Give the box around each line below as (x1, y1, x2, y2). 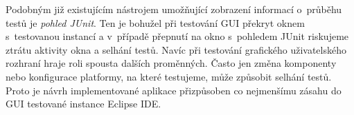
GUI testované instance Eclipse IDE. (6, 96, 161, 111)
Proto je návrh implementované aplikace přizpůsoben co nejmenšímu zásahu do (6, 83, 342, 97)
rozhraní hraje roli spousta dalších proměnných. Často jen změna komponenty (6, 56, 337, 70)
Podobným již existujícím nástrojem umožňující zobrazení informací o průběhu (6, 2, 342, 16)
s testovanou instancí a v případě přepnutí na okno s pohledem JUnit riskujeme (6, 29, 349, 43)
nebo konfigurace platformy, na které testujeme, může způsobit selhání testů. (6, 69, 332, 83)
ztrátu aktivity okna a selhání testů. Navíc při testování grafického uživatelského (6, 42, 346, 56)
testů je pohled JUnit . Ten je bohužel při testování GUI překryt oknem (6, 15, 305, 30)
